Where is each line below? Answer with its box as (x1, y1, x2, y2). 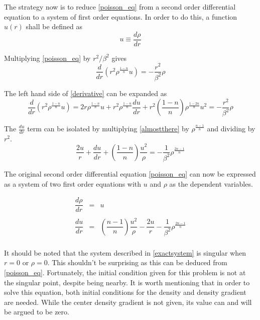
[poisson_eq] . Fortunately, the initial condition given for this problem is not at (4, 267, 246, 277)
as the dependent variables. (169, 178, 253, 189)
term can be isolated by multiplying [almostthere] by (27, 123, 189, 133)
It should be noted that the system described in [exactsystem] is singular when (4, 247, 246, 258)
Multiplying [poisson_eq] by (4, 52, 91, 63)
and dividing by (207, 123, 255, 133)
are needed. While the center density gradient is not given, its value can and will (4, 296, 252, 307)
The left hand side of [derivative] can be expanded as (4, 88, 167, 98)
